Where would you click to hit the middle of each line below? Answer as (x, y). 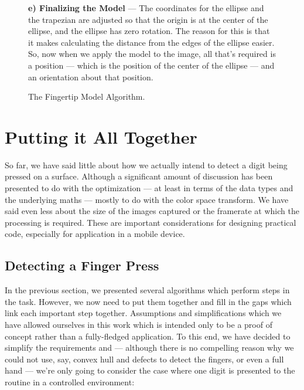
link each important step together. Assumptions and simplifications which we (143, 313)
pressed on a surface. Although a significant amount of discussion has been (139, 176)
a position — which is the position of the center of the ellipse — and (151, 65)
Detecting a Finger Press (82, 265)
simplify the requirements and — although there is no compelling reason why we (149, 347)
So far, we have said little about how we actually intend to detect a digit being (146, 165)
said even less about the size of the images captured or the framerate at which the (152, 211)
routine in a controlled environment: (70, 381)
